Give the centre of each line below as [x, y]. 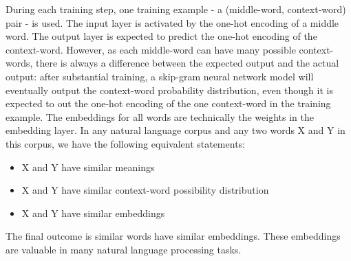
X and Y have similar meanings [88, 167]
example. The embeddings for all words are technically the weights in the [160, 116]
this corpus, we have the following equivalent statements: [125, 143]
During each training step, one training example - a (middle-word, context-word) [176, 9]
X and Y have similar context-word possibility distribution [145, 190]
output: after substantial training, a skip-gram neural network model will [160, 76]
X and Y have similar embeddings [93, 213]
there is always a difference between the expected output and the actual [188, 63]
